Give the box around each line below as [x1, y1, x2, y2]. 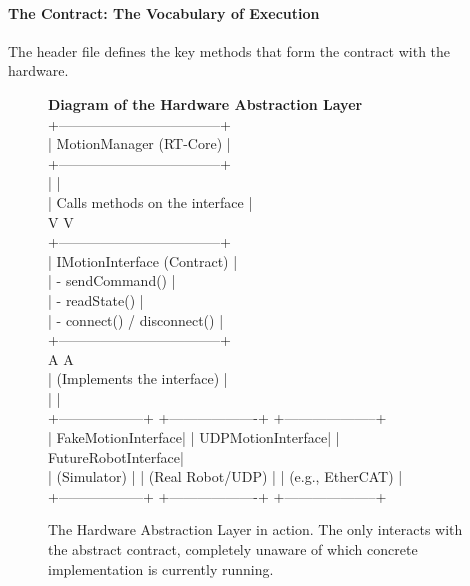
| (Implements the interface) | [48, 368, 228, 389]
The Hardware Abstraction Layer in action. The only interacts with [48, 519, 463, 540]
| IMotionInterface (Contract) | [48, 250, 238, 271]
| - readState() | [48, 289, 144, 310]
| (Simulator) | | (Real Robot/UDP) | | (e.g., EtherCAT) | [48, 466, 403, 487]
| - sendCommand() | [48, 270, 176, 291]
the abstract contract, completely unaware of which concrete [48, 539, 418, 560]
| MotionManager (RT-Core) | [48, 133, 231, 154]
